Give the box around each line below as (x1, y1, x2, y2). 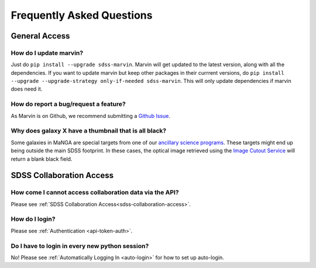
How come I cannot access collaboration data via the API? (11, 189, 179, 197)
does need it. (11, 85, 43, 93)
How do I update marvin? (11, 48, 84, 57)
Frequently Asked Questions (11, 9, 153, 22)
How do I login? (11, 215, 56, 223)
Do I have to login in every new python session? (11, 242, 149, 250)
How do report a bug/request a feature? (11, 100, 126, 108)
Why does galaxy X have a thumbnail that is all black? (11, 127, 167, 135)
